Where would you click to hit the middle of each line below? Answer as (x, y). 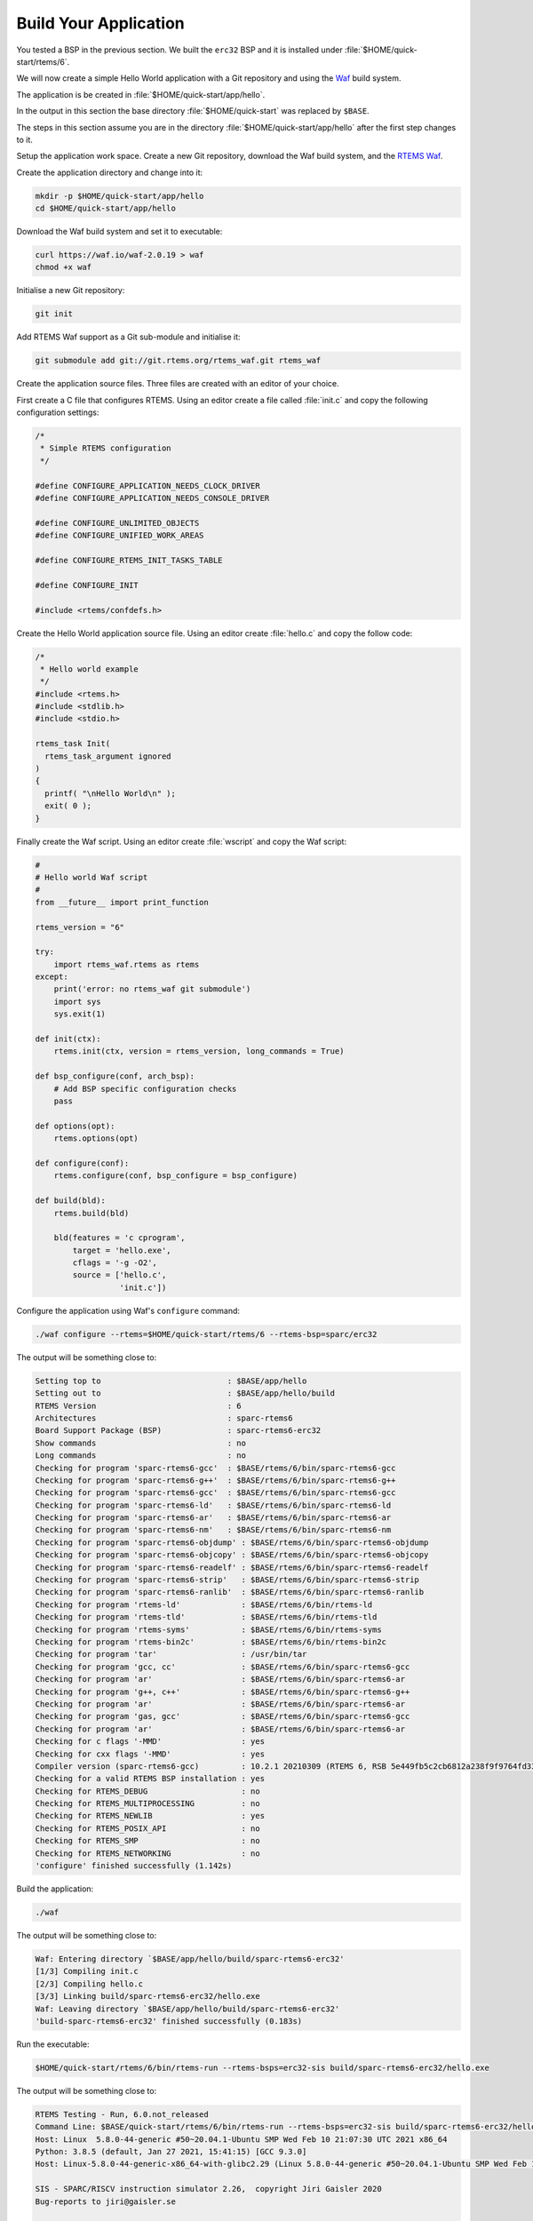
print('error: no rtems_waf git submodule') (152, 989)
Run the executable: (53, 2044)
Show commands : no (140, 1443)
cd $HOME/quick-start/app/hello (106, 208)
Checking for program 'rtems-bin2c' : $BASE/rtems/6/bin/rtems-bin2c (211, 1642)
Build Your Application (101, 23)
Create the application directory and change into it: (110, 172)
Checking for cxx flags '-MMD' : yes (150, 1754)
